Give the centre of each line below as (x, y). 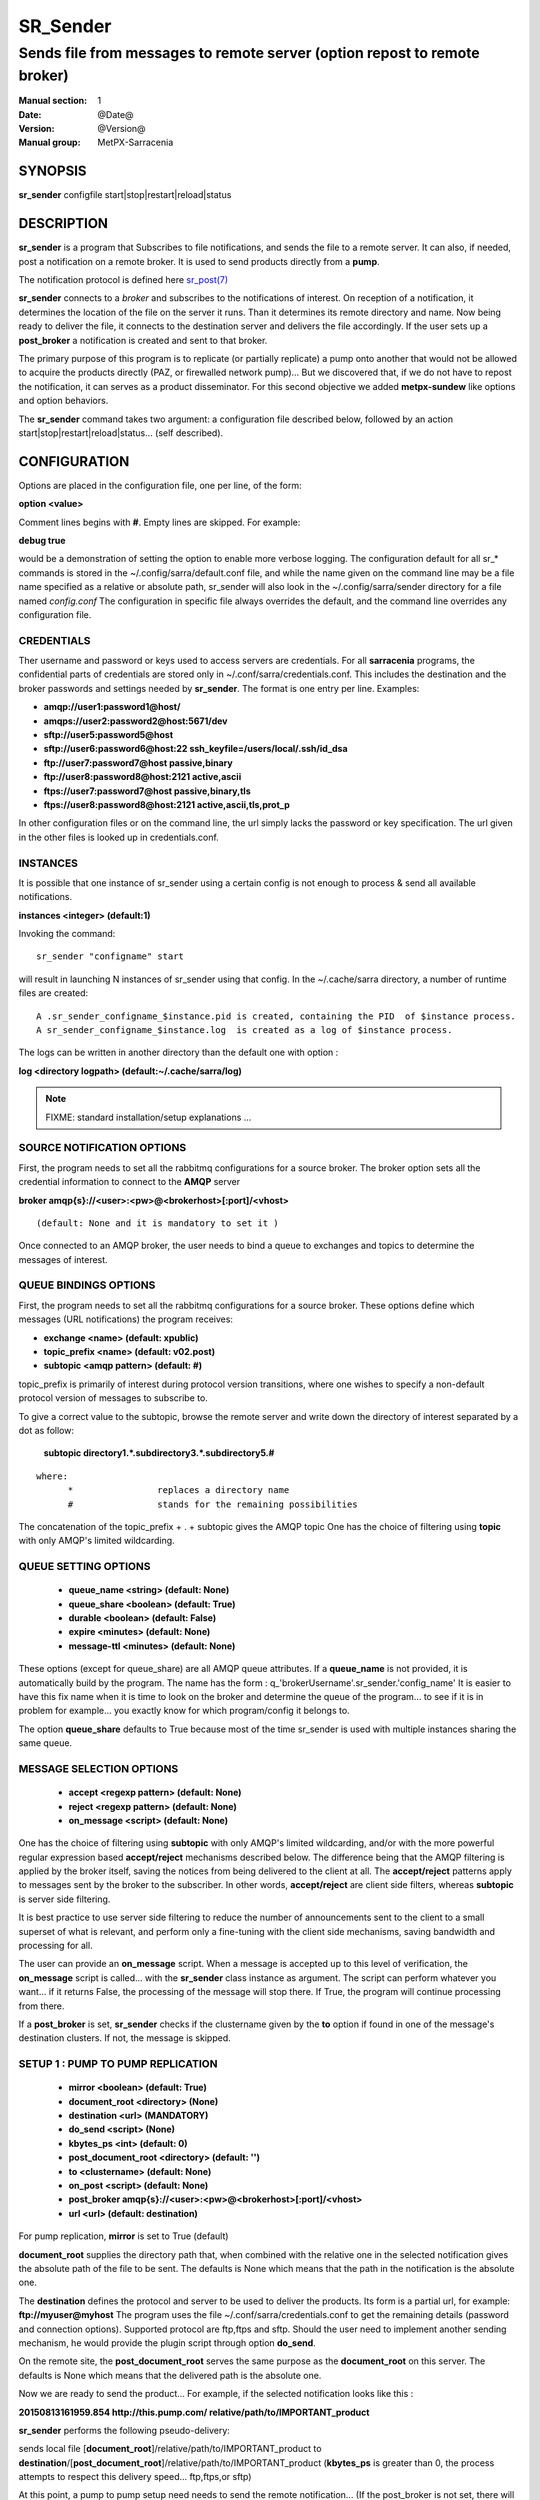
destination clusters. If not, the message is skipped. (124, 2038)
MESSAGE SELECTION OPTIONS (98, 1768)
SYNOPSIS (52, 171)
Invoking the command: (67, 934)
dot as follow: (46, 1430)
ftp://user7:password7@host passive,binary (138, 762)
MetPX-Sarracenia (135, 142)
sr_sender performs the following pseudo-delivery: (124, 2430)
